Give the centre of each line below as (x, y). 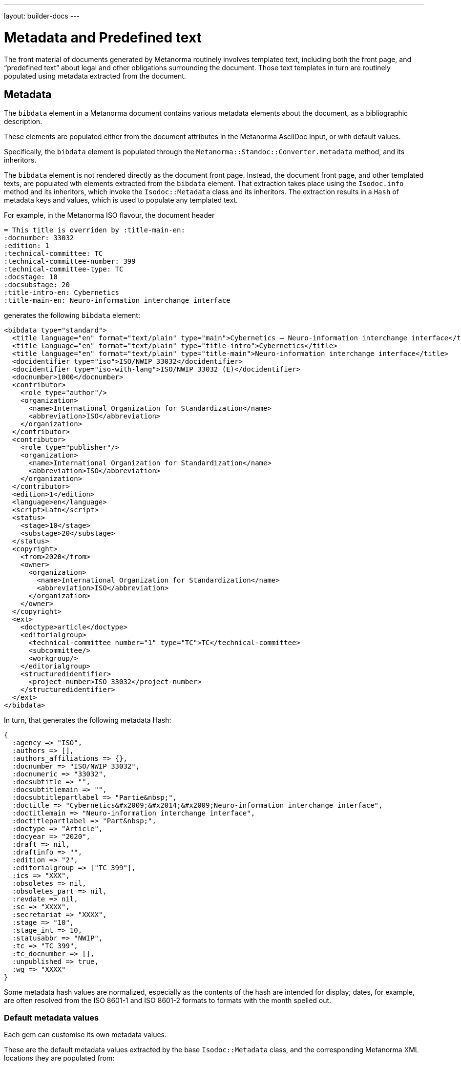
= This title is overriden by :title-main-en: (94, 230)
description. (23, 122)
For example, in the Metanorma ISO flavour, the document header (109, 215)
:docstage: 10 (31, 277)
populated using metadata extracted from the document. (95, 76)
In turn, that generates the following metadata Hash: (88, 720)
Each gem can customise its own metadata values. (85, 1035)
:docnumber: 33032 (39, 238)
